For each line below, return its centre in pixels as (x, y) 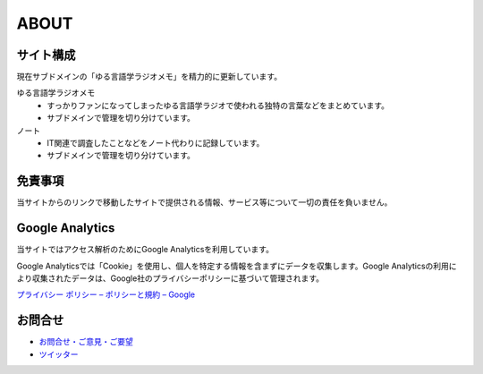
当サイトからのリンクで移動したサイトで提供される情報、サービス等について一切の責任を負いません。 (204, 202)
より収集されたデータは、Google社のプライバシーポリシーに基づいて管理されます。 (170, 278)
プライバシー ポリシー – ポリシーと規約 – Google (106, 294)
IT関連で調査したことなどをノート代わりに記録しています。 (156, 143)
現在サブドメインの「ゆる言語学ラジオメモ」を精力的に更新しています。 (149, 77)
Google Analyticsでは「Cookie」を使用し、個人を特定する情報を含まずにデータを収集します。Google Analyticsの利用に (237, 266)
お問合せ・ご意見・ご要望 (86, 342)
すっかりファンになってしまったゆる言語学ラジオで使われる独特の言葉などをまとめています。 (218, 105)
